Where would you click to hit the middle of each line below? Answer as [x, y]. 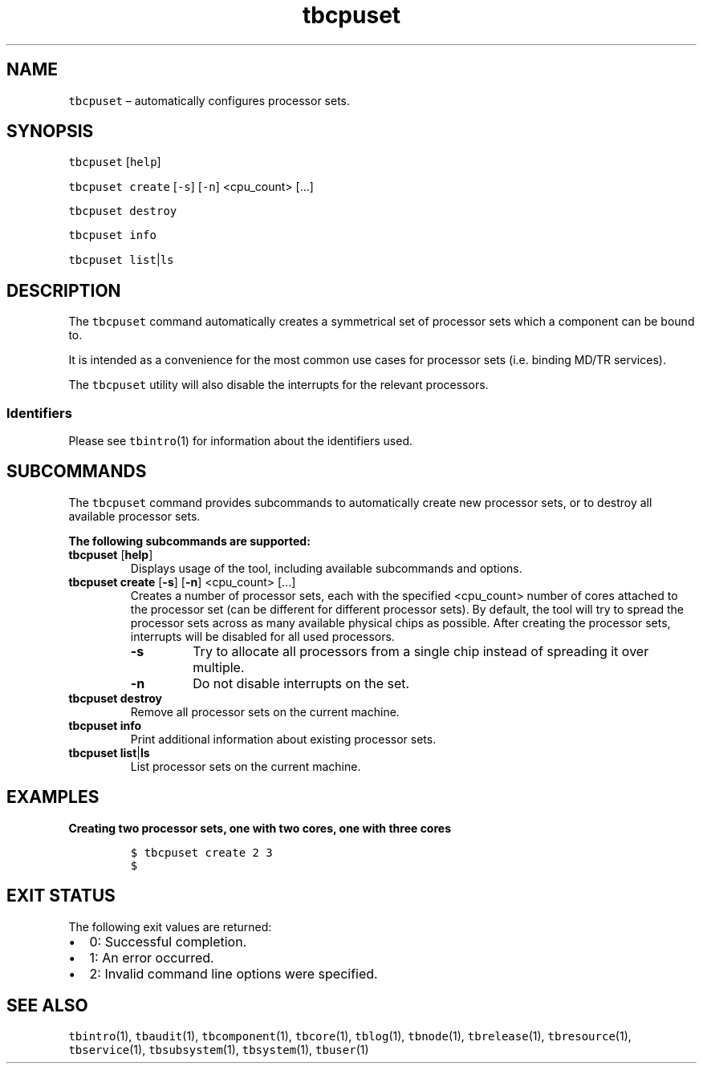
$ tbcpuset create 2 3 [201, 852]
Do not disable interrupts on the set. [301, 683]
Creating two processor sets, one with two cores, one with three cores [260, 828]
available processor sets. [134, 516]
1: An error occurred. [152, 957]
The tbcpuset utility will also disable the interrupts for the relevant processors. [278, 385]
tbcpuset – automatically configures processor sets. [209, 100]
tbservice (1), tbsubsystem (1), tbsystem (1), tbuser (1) [219, 1050]
